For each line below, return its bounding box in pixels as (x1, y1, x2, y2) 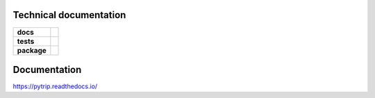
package (17, 45, 47, 55)
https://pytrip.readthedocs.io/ (12, 82, 98, 90)
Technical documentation (12, 9, 126, 21)
